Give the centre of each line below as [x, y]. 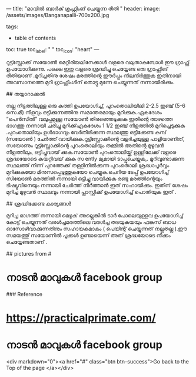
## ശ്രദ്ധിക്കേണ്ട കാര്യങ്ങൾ [39, 203]
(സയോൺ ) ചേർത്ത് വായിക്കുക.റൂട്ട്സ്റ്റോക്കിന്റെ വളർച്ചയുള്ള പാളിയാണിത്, [95, 138]
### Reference [24, 294]
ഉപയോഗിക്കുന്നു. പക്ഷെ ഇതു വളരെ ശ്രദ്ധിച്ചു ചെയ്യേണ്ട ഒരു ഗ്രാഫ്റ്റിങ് [87, 69]
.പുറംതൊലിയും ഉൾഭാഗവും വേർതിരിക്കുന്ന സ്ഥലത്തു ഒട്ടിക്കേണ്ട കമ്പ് [86, 132]
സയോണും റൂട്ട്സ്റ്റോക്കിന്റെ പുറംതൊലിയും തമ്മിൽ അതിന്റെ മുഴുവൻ [85, 145]
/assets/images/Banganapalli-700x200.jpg [58, 15]
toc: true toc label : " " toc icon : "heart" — [53, 50]
